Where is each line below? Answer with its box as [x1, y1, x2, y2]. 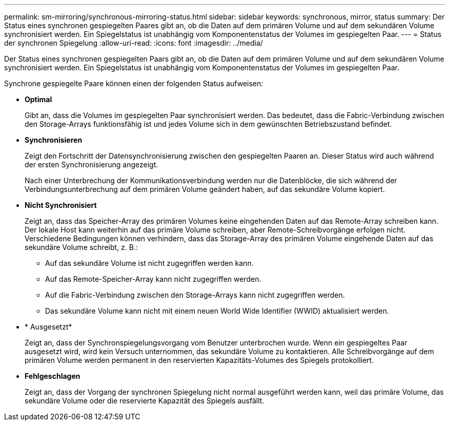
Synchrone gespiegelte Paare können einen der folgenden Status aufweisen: [4, 79, 263, 88]
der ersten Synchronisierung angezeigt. [25, 160, 158, 169]
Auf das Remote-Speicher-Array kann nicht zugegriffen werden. [45, 275, 261, 283]
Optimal [25, 95, 52, 104]
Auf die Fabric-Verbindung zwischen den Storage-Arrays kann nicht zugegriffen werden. [45, 291, 345, 299]
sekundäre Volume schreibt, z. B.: [25, 243, 138, 252]
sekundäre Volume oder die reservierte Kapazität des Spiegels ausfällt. [25, 396, 264, 405]
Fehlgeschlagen [25, 372, 80, 380]
